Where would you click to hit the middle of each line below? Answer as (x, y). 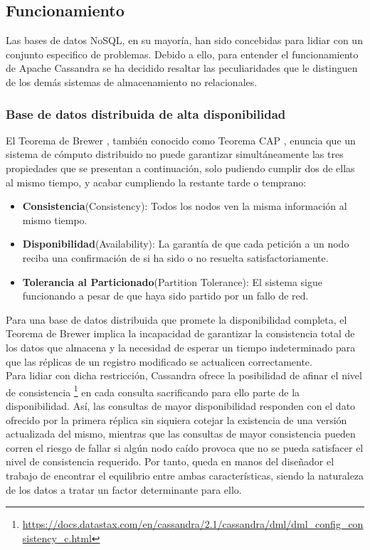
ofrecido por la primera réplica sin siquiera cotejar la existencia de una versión (176, 419)
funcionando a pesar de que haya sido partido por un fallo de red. (165, 296)
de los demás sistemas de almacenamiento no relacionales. (132, 81)
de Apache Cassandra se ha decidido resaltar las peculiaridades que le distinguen (182, 68)
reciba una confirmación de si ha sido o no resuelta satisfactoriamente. (175, 257)
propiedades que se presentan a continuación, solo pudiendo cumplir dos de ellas (180, 168)
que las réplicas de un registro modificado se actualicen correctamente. (159, 361)
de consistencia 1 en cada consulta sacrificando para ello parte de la (153, 391)
